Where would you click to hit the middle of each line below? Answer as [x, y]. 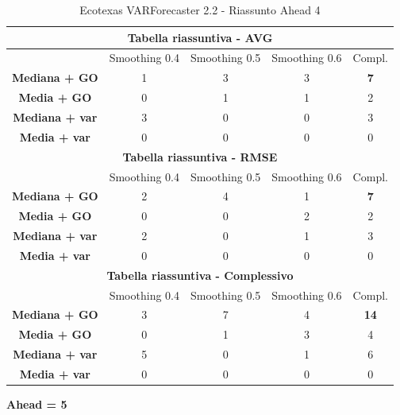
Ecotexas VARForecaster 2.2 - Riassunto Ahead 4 [200, 10]
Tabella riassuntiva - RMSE [200, 156]
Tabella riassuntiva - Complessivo [200, 275]
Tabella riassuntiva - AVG [200, 37]
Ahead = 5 [37, 404]
